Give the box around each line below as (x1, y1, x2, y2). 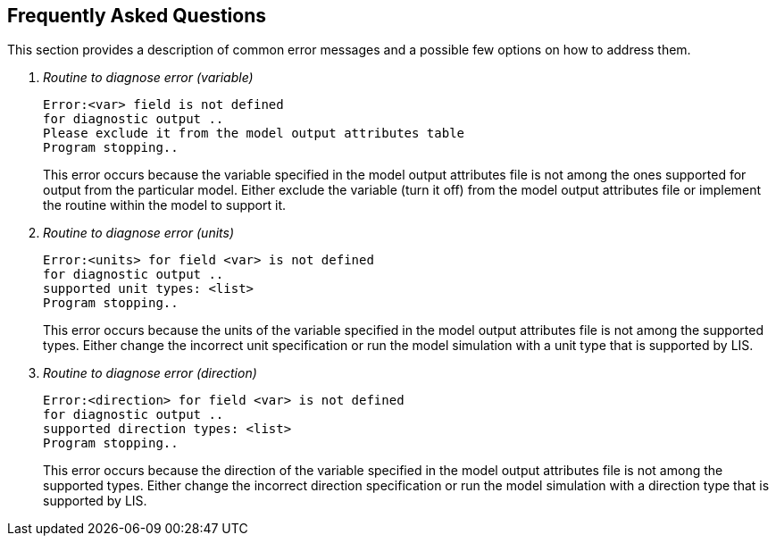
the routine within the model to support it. (43, 197, 286, 213)
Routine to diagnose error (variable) (43, 70, 254, 86)
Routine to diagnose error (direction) (43, 365, 257, 381)
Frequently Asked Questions (7, 4, 267, 27)
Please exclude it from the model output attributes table (43, 126, 465, 141)
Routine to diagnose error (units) (43, 225, 234, 241)
